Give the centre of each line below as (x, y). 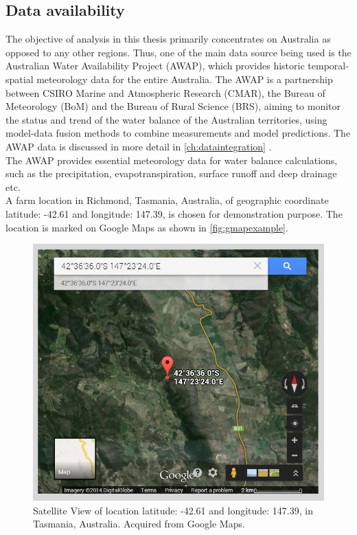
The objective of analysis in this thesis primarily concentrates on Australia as (168, 39)
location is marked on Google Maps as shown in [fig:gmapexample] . (147, 227)
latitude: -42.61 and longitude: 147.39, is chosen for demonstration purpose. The (174, 213)
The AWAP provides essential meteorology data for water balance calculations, (172, 160)
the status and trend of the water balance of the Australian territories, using (166, 119)
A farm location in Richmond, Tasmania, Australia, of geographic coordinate (167, 200)
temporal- (328, 66)
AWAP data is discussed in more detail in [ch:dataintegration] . (139, 146)
